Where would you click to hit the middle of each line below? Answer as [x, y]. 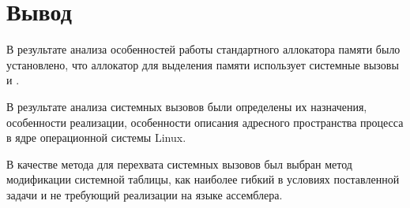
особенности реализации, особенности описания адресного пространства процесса [205, 122]
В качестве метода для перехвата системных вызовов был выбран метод [179, 163]
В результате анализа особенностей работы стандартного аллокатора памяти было [203, 49]
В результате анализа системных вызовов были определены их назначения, [187, 106]
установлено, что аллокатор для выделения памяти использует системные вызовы [203, 64]
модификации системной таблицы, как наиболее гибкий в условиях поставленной [203, 179]
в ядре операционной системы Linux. [96, 137]
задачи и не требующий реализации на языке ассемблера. [145, 194]
